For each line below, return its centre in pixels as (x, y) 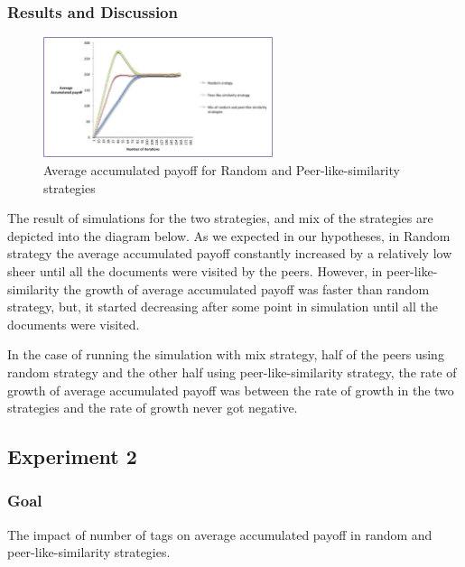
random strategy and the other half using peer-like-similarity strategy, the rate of (232, 372)
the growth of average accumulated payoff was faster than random (246, 288)
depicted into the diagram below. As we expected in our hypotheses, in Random (229, 235)
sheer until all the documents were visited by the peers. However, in (195, 270)
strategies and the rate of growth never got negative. (153, 408)
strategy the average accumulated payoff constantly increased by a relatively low (230, 253)
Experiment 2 (72, 456)
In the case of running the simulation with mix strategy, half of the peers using (226, 354)
